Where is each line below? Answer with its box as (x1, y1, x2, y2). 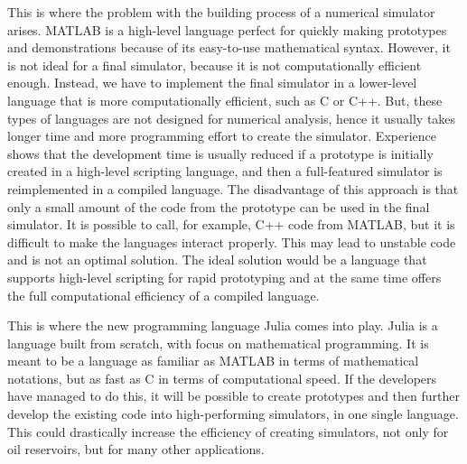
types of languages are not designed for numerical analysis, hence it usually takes (7, 108, 456, 127)
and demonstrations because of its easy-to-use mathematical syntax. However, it (7, 38, 451, 57)
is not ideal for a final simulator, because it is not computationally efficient (7, 55, 422, 74)
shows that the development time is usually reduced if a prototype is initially (7, 144, 434, 162)
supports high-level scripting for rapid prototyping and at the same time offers (7, 267, 442, 286)
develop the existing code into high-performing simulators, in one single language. (7, 404, 459, 423)
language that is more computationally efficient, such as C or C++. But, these (7, 90, 443, 109)
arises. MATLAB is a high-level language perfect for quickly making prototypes (7, 20, 447, 39)
